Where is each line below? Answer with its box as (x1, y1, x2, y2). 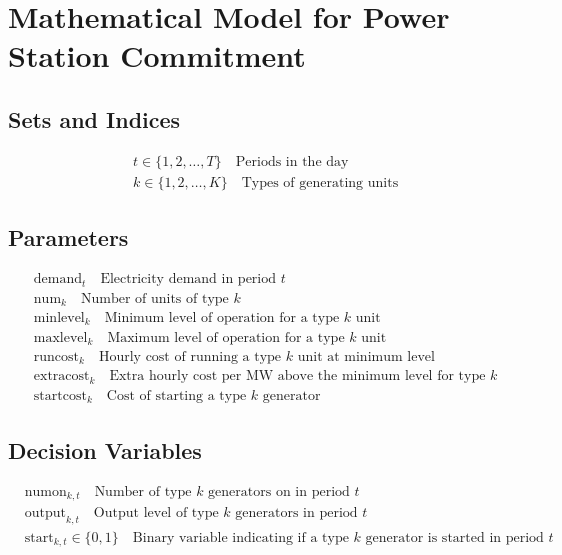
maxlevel (33, 330, 88, 345)
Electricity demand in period (100, 272, 277, 287)
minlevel (33, 311, 85, 326)
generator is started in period (365, 530, 544, 545)
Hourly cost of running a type (98, 349, 282, 364)
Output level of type (93, 506, 219, 521)
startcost (33, 388, 87, 403)
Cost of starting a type (106, 388, 247, 403)
